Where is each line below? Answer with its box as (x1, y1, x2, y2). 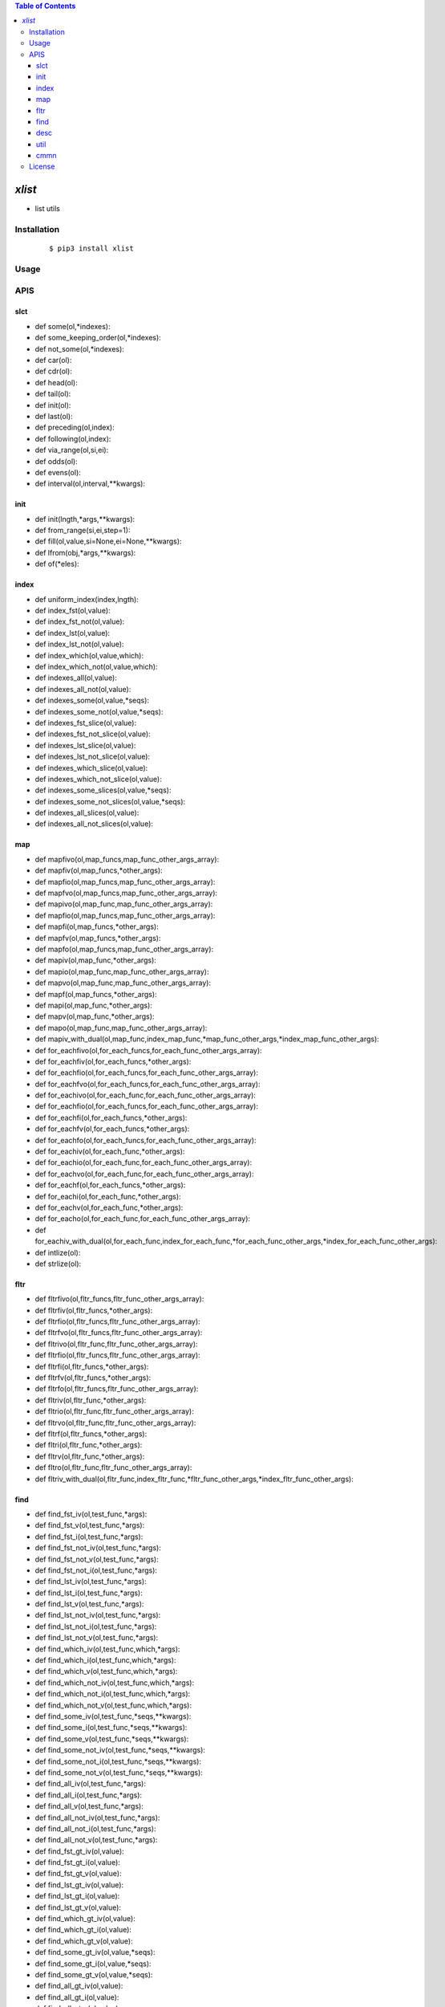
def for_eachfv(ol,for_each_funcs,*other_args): (34, 1124, 190, 1134)
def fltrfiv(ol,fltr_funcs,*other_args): (34, 1305, 153, 1315)
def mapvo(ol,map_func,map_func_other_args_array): (34, 978, 212, 987)
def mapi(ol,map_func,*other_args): (34, 1000, 152, 1010)
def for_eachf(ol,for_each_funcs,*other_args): (34, 1180, 186, 1190)
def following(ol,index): (34, 434, 111, 443)
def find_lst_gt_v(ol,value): (34, 1903, 122, 1912)
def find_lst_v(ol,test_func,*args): (34, 1599, 144, 1609)
